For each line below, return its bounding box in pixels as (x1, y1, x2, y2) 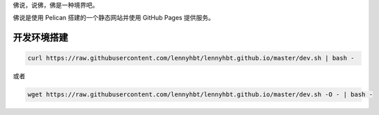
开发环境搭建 (13, 32, 68, 44)
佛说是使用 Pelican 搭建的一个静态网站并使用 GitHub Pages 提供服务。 (13, 14, 215, 22)
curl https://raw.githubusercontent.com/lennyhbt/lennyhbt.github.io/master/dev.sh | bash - (27, 54, 355, 62)
